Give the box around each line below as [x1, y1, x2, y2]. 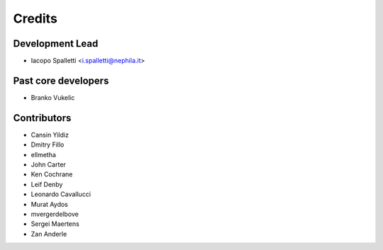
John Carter [30, 160, 67, 169]
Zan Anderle [30, 229, 67, 238]
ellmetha [30, 150, 57, 159]
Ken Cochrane [30, 170, 73, 178]
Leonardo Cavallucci [30, 190, 91, 198]
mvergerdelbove [30, 210, 79, 218]
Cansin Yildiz [30, 130, 69, 139]
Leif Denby [30, 180, 63, 188]
